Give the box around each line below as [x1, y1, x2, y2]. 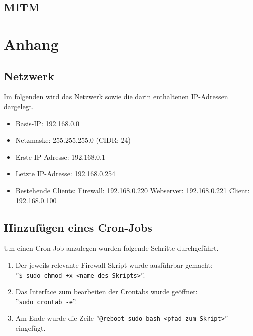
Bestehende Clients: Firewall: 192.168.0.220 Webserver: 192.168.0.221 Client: [15, 185, 250, 195]
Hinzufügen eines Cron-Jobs [4, 219, 152, 235]
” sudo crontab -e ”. [15, 296, 77, 306]
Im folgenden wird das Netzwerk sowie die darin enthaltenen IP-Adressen [4, 91, 228, 102]
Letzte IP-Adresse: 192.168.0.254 [15, 168, 116, 179]
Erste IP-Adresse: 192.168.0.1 [15, 151, 105, 162]
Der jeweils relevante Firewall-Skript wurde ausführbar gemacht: [15, 259, 213, 270]
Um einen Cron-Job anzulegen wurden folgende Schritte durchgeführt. [4, 243, 219, 253]
